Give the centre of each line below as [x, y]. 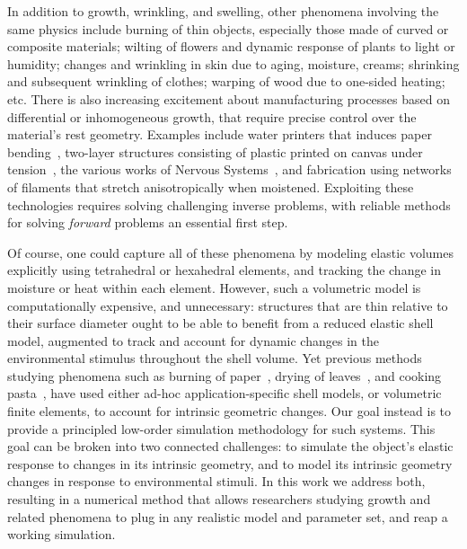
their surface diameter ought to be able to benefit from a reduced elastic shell [220, 323]
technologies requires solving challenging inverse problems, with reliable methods [229, 204]
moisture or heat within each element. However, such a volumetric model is [214, 287]
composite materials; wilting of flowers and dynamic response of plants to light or [231, 46]
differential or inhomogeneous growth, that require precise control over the [212, 116]
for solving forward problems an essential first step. [148, 222]
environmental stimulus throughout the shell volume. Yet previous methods [215, 358]
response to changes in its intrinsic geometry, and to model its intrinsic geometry [230, 463]
